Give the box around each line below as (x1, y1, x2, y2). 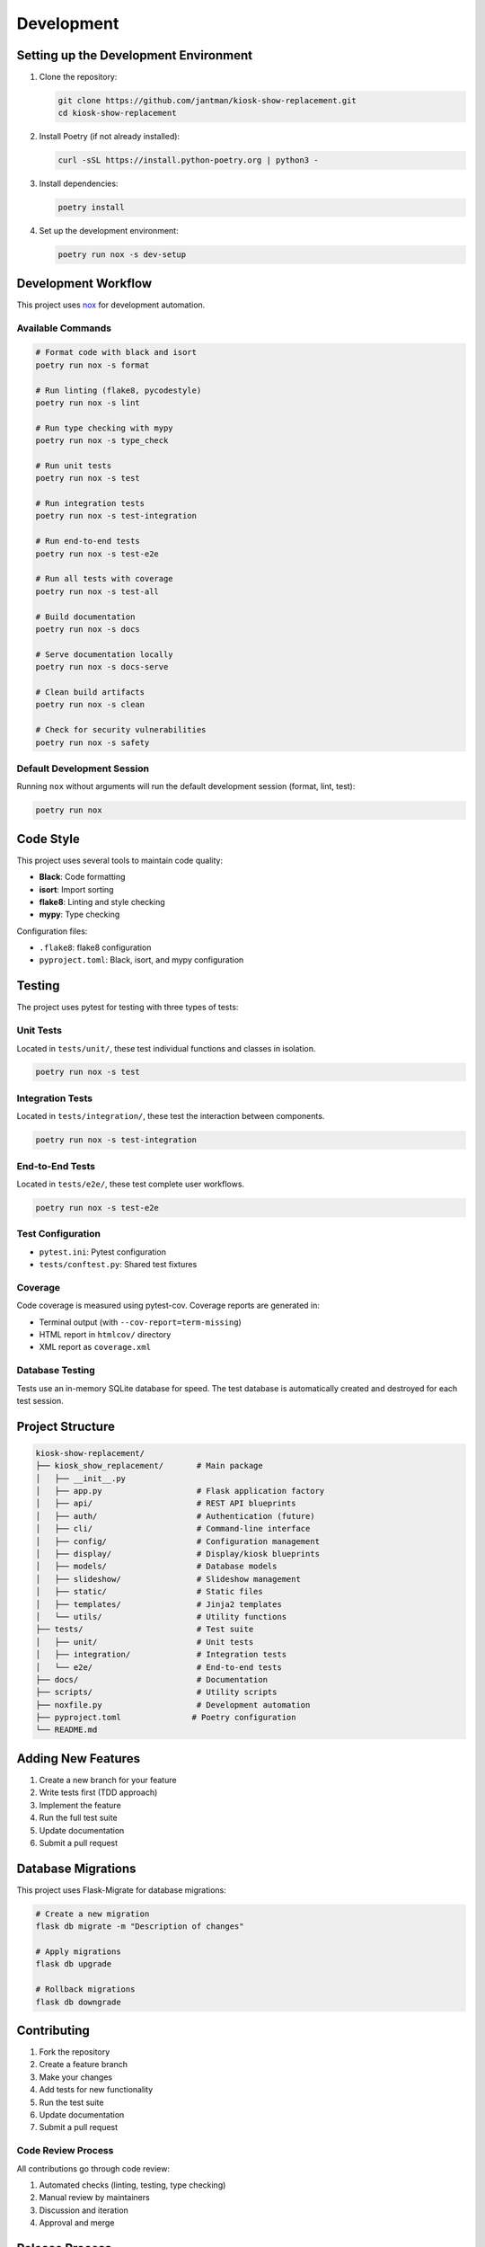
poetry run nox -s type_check (35, 436, 169, 446)
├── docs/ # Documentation (35, 1674, 269, 1684)
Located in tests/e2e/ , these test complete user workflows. (16, 1178, 245, 1189)
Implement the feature (39, 1799, 121, 1810)
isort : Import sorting (39, 884, 114, 894)
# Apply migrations (35, 1947, 121, 1957)
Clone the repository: (39, 72, 118, 83)
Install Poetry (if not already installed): (39, 131, 180, 142)
